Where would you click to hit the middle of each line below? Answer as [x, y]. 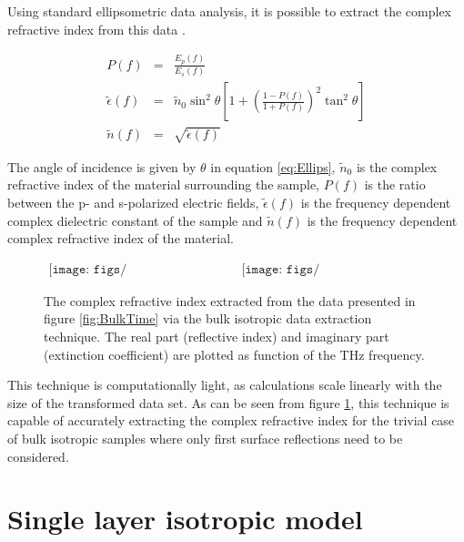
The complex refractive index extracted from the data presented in [230, 300]
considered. [38, 456]
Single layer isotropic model [185, 519]
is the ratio [395, 184]
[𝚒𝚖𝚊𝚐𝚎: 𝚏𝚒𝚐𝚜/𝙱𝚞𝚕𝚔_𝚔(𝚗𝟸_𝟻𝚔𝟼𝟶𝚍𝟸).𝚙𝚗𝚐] [281, 269]
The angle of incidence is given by [102, 166]
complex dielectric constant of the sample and [135, 220]
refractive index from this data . [96, 29]
